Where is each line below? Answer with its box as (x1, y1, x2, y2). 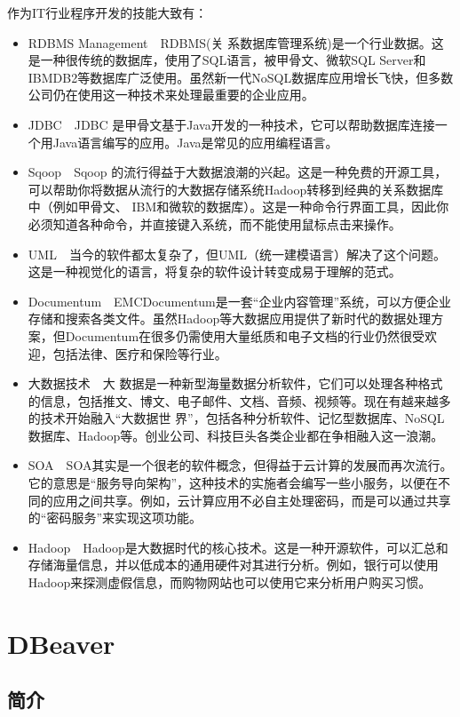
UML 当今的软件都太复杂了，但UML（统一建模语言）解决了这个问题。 (28, 244, 446, 263)
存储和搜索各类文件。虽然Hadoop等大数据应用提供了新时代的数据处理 (28, 309, 432, 328)
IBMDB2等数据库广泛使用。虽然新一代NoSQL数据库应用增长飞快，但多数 (28, 68, 454, 86)
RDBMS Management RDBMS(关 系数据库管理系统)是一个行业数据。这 (28, 33, 444, 52)
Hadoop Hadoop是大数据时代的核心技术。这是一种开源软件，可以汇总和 (28, 538, 448, 556)
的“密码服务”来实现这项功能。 (28, 508, 202, 527)
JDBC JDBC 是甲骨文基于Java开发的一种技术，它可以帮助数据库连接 (28, 115, 435, 133)
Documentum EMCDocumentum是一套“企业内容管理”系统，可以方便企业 (28, 291, 451, 310)
